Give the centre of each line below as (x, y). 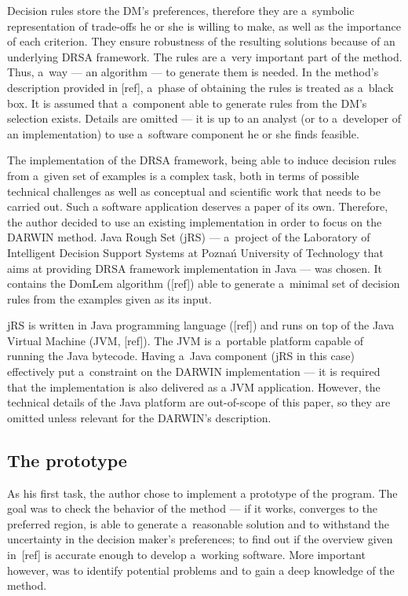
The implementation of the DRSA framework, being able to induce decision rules (202, 160)
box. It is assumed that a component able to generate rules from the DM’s (187, 103)
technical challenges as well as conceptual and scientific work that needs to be (194, 191)
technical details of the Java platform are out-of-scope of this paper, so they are (199, 402)
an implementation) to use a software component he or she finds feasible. (183, 133)
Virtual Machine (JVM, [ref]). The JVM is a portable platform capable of (186, 340)
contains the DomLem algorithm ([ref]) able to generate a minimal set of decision (204, 283)
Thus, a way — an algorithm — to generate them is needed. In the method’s (193, 72)
